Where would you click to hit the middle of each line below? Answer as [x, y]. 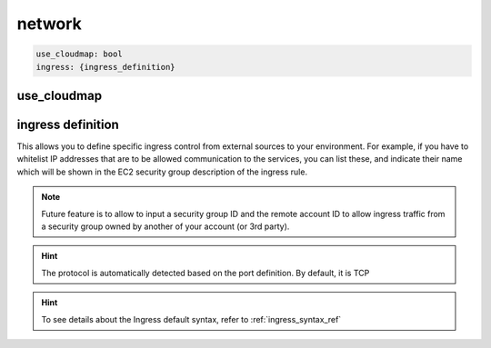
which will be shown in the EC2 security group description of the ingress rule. [162, 172]
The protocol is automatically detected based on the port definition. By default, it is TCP [205, 273]
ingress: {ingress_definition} [106, 67]
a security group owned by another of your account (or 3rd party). [165, 226]
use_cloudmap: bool [79, 54]
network [49, 24]
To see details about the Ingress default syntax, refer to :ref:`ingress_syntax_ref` [191, 319]
